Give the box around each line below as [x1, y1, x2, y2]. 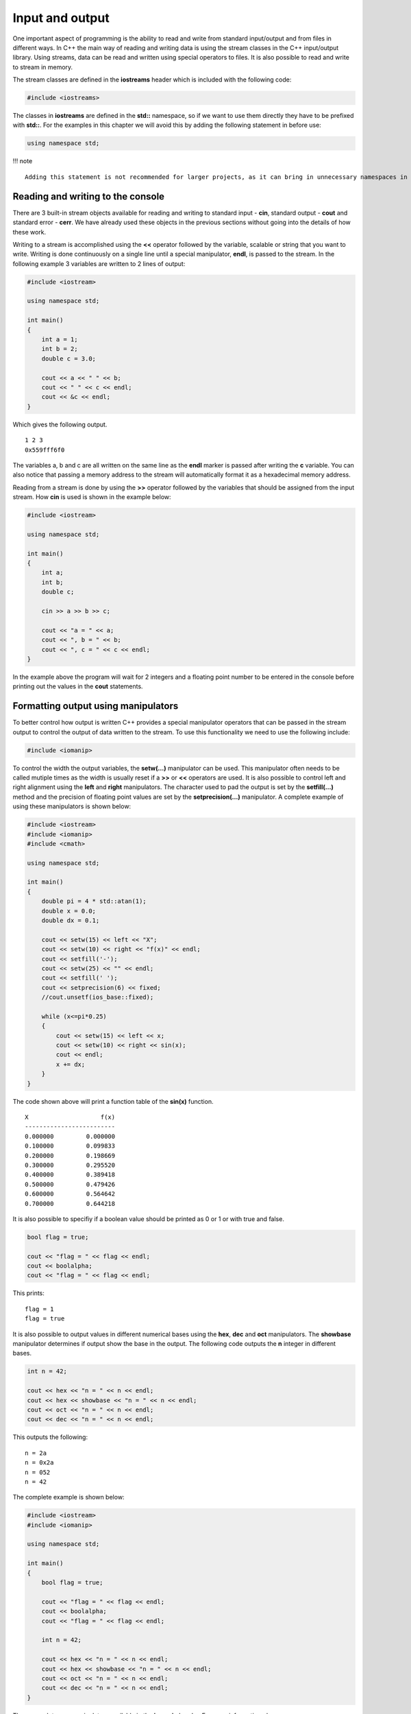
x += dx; [55, 1060, 86, 1068]
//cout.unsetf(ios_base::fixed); [41, 993, 154, 1001]
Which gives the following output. [12, 420, 108, 428]
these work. [12, 228, 47, 236]
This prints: [12, 1289, 45, 1297]
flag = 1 [25, 1305, 54, 1313]
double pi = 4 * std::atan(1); [41, 897, 147, 905]
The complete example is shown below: [12, 1493, 125, 1501]
